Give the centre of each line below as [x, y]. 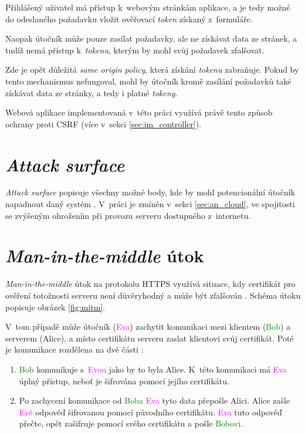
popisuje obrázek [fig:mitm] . [55, 307]
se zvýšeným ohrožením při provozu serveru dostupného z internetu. [128, 215]
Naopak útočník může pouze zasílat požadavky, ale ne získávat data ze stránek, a [151, 38]
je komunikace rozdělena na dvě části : [74, 349]
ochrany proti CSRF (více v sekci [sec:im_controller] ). [103, 124]
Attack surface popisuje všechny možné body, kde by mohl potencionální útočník [150, 192]
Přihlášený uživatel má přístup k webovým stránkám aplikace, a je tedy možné [148, 7]
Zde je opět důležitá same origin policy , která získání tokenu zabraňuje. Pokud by [152, 70]
